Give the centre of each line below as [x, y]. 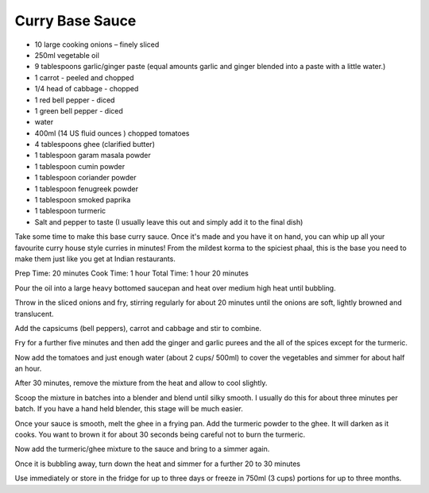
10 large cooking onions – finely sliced [97, 44]
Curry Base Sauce [75, 21]
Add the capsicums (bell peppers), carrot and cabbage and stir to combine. [138, 328]
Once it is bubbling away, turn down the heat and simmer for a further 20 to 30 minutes [158, 464]
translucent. [35, 314]
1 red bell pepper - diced [75, 100]
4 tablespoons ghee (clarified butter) [95, 144]
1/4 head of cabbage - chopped [87, 89]
